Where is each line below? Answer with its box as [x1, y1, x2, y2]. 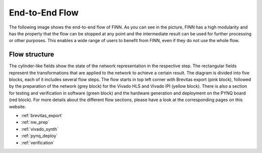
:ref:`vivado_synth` [21, 126, 59, 132]
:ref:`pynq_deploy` [21, 133, 58, 139]
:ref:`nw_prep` [21, 119, 49, 125]
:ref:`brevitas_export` [21, 112, 63, 118]
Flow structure [9, 50, 54, 59]
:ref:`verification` [21, 139, 55, 145]
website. [9, 104, 26, 109]
